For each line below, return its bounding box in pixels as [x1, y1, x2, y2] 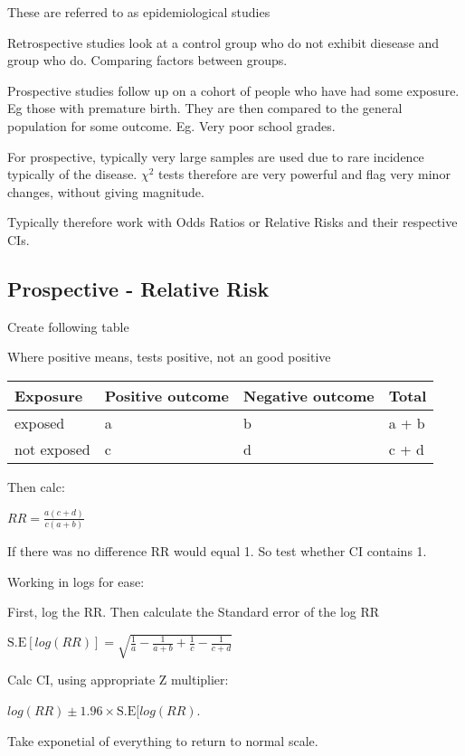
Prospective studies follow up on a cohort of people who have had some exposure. [7, 80, 460, 99]
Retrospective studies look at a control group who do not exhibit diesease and [7, 33, 440, 52]
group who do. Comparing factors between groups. [7, 51, 288, 70]
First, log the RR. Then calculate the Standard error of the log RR [7, 602, 380, 621]
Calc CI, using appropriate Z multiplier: [7, 670, 229, 689]
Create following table [7, 317, 129, 335]
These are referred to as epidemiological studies [7, 3, 270, 21]
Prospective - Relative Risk [7, 274, 270, 302]
